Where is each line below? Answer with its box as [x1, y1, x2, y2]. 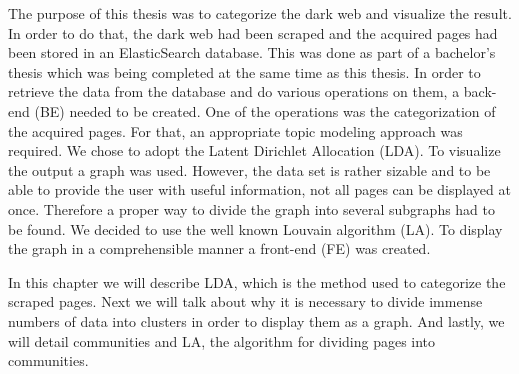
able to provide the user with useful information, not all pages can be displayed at [8, 179, 511, 200]
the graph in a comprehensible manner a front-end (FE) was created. [8, 238, 431, 259]
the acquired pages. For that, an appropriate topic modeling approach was [8, 120, 463, 141]
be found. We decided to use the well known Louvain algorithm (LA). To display [8, 218, 503, 239]
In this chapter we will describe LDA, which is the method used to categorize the [8, 271, 506, 292]
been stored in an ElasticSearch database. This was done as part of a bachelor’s [8, 42, 496, 63]
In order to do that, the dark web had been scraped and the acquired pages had [8, 22, 498, 43]
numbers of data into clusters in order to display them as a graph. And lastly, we [8, 310, 505, 331]
